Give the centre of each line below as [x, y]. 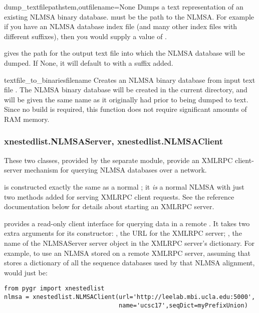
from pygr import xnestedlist [54, 289]
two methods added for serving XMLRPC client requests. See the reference [119, 196]
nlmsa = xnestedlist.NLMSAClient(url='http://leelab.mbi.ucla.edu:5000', [130, 297]
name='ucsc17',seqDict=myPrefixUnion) [183, 305]
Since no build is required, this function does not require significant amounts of [125, 109]
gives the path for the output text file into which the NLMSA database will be [125, 53]
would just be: [26, 272]
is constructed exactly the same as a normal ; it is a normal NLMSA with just [124, 186]
